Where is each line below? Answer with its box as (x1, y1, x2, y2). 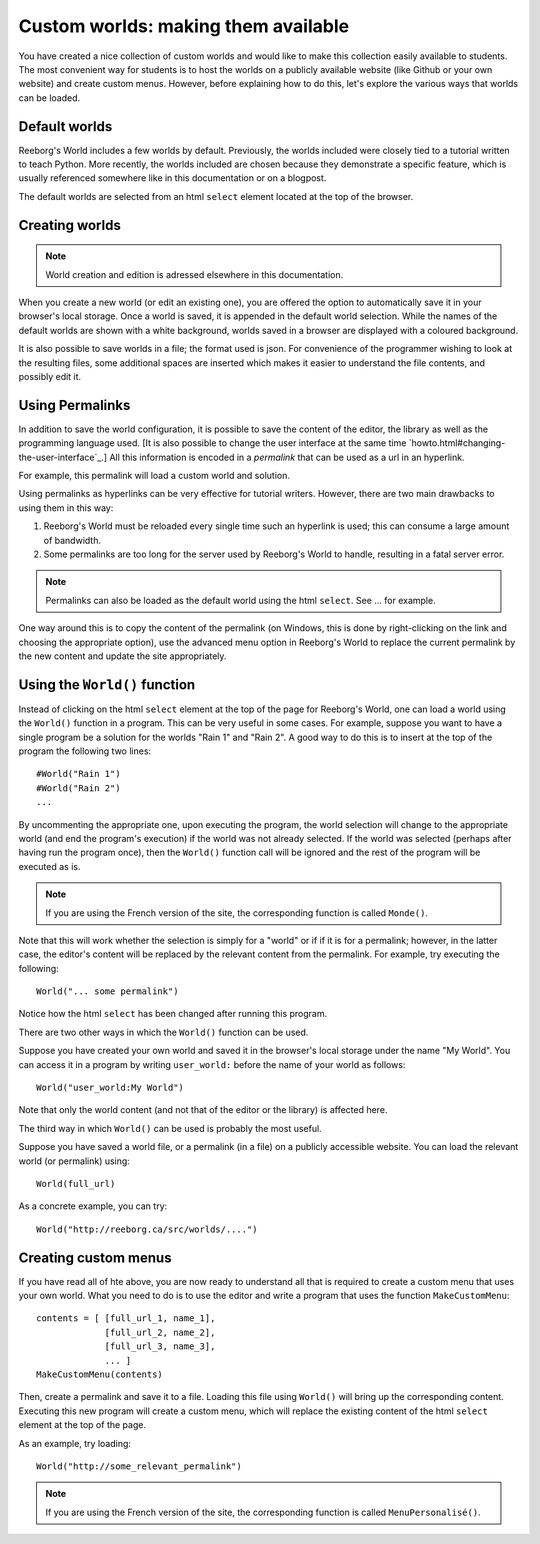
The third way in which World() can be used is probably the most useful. (18, 1122, 322, 1134)
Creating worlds (18, 216, 122, 234)
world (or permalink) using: (18, 1155, 130, 1167)
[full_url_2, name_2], (104, 1326, 216, 1338)
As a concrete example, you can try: (18, 1200, 168, 1212)
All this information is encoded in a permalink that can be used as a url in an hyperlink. (109, 451, 465, 463)
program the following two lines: (18, 745, 152, 757)
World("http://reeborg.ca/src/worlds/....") (36, 1223, 259, 1235)
